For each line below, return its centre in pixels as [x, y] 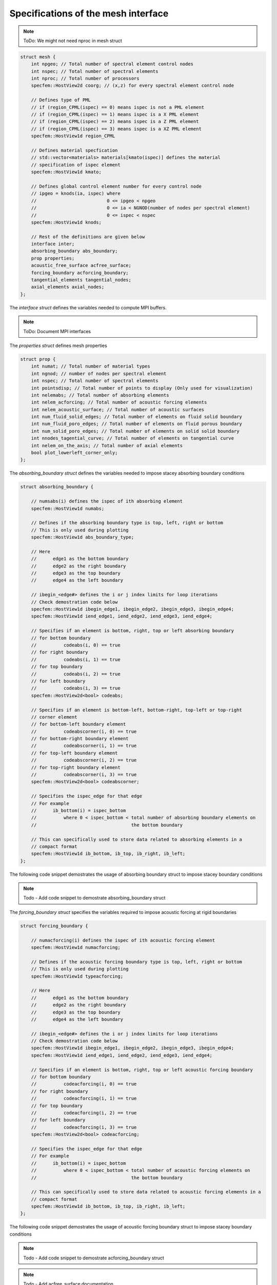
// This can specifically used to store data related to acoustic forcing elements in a [146, 1192]
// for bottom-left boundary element [78, 724]
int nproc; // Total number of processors [85, 79]
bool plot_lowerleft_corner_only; [74, 453]
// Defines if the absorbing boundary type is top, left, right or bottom [127, 523]
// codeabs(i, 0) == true [76, 645]
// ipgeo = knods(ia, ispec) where [76, 194]
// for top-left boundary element [74, 753]
